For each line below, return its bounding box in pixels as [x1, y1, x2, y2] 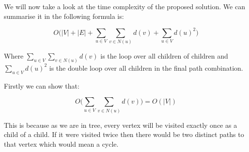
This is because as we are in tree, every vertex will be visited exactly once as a [4, 120, 237, 130]
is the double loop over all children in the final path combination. [49, 62, 243, 73]
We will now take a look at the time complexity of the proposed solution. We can [4, 1, 245, 11]
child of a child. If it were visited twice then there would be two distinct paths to [4, 129, 244, 139]
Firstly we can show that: [4, 80, 79, 91]
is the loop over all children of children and [100, 51, 228, 61]
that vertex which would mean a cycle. [4, 138, 119, 149]
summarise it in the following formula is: [4, 11, 124, 21]
